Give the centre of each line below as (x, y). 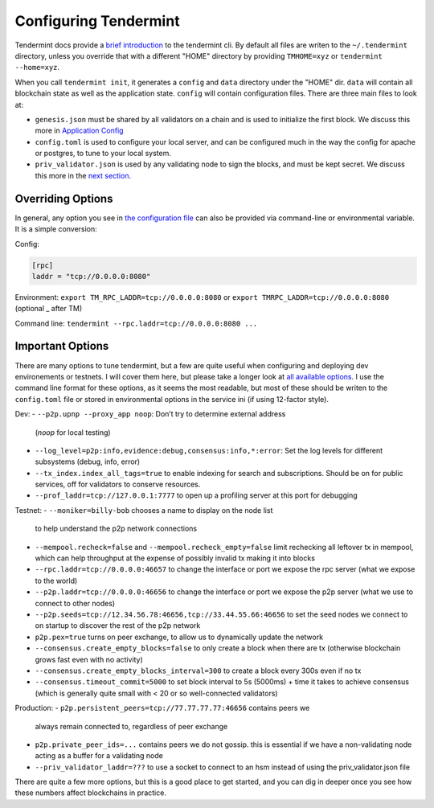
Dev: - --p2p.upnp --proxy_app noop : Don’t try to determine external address (150, 414)
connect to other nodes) (75, 603)
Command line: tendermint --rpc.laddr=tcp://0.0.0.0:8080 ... (136, 323)
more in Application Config (79, 131)
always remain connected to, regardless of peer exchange (131, 726)
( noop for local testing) (73, 432)
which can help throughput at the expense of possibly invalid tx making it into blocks (175, 558)
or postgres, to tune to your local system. (103, 154)
